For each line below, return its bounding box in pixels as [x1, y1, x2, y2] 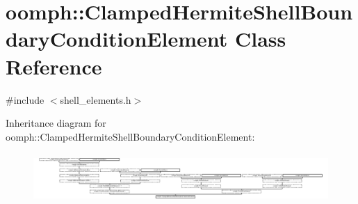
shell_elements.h [60, 92, 131, 107]
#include [6, 92, 44, 107]
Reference [6, 52, 102, 80]
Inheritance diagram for [6, 116, 106, 130]
